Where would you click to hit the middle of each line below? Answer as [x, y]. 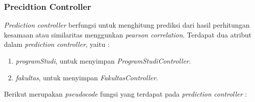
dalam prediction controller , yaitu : [57, 44]
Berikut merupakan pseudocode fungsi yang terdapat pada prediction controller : [126, 94]
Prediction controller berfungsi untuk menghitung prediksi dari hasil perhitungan [127, 25]
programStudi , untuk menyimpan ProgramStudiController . [103, 61]
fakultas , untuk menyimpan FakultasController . [87, 77]
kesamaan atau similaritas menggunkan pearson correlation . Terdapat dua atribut [128, 34]
